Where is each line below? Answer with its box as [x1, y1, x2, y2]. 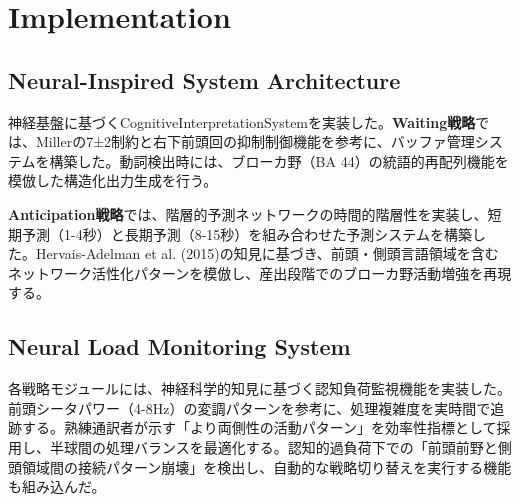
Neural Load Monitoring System [8, 331, 351, 362]
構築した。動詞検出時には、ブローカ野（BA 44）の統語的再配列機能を [49, 150, 509, 171]
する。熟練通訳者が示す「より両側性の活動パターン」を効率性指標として [21, 417, 497, 438]
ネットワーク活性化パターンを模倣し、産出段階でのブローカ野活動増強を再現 [8, 262, 512, 283]
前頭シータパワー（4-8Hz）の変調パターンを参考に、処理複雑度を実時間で [8, 397, 491, 418]
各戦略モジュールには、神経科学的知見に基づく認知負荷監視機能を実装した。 [8, 378, 512, 399]
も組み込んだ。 [8, 476, 106, 497]
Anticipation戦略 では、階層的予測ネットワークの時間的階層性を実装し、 [8, 203, 488, 224]
